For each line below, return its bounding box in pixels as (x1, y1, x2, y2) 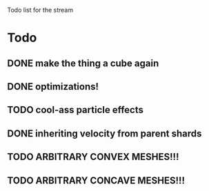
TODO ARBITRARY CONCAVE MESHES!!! (7, 174, 185, 186)
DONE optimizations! (7, 81, 99, 92)
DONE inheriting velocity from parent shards (7, 128, 202, 139)
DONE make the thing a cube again (7, 57, 159, 69)
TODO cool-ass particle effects (7, 104, 143, 116)
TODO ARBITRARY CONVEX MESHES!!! (7, 151, 179, 163)
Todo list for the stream (7, 6, 74, 14)
